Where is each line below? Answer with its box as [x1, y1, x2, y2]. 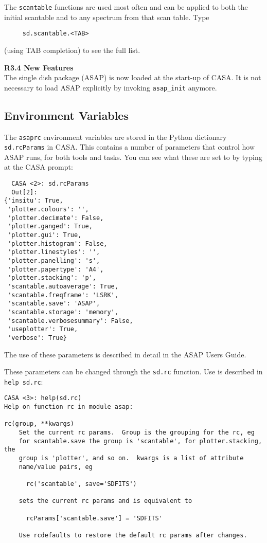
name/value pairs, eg [19, 463, 93, 470]
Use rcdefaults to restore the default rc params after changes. [19, 531, 247, 539]
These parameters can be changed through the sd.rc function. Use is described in [4, 366, 263, 377]
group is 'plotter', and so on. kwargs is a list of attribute [19, 455, 244, 462]
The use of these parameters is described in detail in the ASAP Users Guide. [4, 349, 246, 359]
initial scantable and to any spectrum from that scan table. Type [4, 11, 209, 22]
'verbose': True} [8, 334, 67, 341]
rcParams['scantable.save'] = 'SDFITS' [26, 514, 163, 522]
